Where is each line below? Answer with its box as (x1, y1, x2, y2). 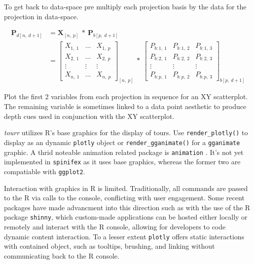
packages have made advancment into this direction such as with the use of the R (4, 202, 251, 212)
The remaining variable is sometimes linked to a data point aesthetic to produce (4, 101, 247, 112)
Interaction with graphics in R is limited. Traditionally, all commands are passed (4, 183, 248, 193)
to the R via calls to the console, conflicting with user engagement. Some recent (4, 192, 245, 203)
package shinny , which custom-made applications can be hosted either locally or (4, 212, 248, 222)
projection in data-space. (4, 11, 79, 21)
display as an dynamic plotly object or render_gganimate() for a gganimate (4, 137, 240, 147)
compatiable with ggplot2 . (4, 166, 85, 176)
